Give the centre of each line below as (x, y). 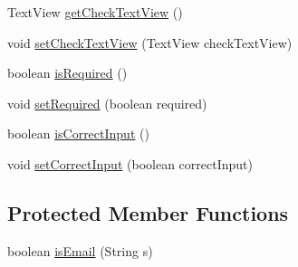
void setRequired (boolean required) (107, 103)
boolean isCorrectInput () (78, 133)
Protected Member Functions (148, 212)
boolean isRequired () (67, 73)
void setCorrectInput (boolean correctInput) (130, 163)
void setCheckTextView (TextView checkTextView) (150, 42)
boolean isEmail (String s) (80, 250)
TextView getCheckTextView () (95, 12)
